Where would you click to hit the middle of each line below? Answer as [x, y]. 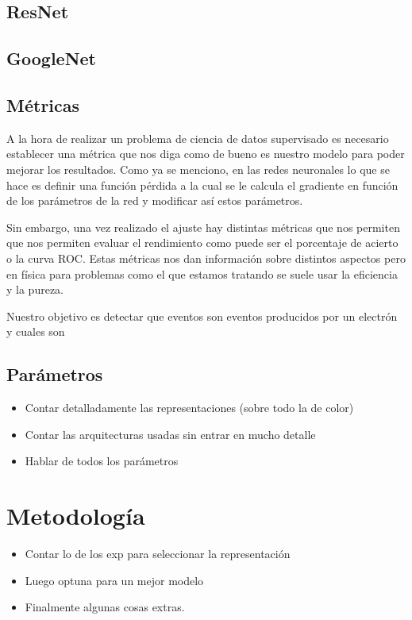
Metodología [76, 516]
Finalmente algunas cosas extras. [105, 607]
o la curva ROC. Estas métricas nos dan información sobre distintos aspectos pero [206, 258]
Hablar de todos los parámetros [102, 461]
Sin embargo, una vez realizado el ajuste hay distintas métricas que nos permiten [203, 227]
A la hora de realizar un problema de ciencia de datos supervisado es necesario [198, 138]
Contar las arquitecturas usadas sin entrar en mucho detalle [170, 434]
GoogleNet [52, 58]
